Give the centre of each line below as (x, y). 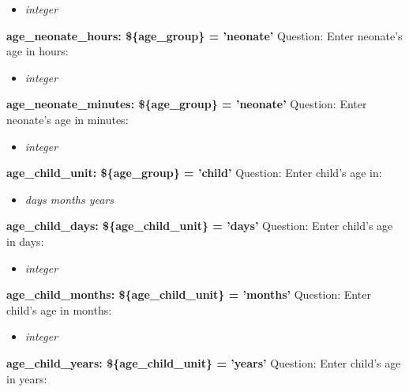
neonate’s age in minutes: (68, 119)
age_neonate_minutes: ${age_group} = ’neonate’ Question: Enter (187, 104)
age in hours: (38, 51)
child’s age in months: (59, 309)
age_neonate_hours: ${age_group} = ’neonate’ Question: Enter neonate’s (204, 35)
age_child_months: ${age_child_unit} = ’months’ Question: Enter (189, 294)
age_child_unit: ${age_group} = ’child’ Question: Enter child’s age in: (194, 173)
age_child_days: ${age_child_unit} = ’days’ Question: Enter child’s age (200, 226)
